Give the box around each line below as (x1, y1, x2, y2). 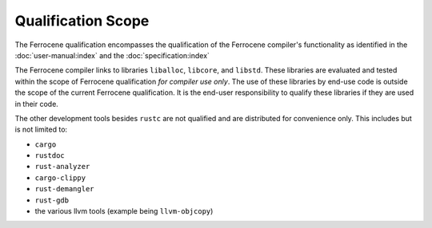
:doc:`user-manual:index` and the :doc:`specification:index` (14, 50, 210, 60)
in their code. (14, 99, 59, 108)
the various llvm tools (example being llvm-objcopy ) (34, 206, 214, 216)
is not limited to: (14, 124, 68, 135)
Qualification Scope (14, 12, 150, 29)
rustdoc (34, 151, 66, 160)
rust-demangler (34, 184, 95, 194)
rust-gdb (34, 195, 70, 205)
